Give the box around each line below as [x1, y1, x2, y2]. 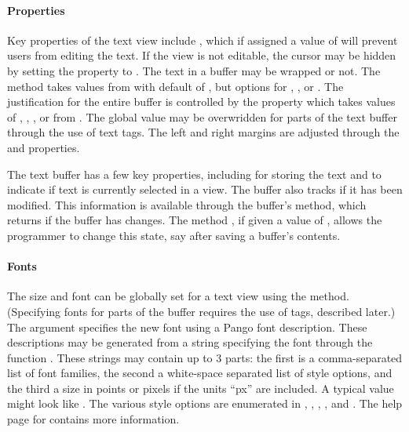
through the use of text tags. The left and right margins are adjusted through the [7, 124, 400, 140]
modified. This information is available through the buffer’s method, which [7, 196, 367, 212]
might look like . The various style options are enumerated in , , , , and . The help [7, 395, 403, 412]
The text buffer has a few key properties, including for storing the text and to [7, 165, 382, 182]
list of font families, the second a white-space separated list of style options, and [7, 365, 393, 381]
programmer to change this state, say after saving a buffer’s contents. [7, 227, 341, 243]
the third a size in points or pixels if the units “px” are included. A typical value [7, 379, 394, 396]
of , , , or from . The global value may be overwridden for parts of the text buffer [7, 108, 397, 125]
